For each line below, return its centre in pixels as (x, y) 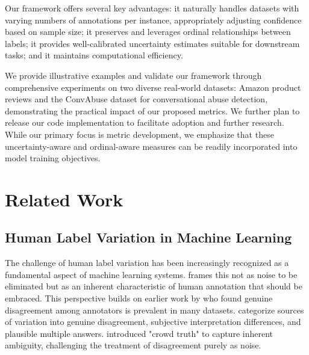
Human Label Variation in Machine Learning (148, 237)
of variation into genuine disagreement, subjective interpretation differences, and (153, 322)
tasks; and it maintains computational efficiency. (94, 55)
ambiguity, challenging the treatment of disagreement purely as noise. (133, 345)
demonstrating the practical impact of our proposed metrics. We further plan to (152, 110)
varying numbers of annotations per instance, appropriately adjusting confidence (153, 20)
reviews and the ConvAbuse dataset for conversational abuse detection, (136, 99)
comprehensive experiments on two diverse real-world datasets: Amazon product (153, 87)
